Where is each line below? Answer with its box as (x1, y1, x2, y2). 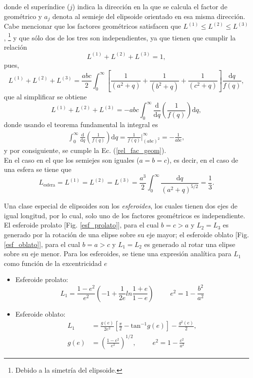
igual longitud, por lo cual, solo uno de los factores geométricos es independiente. (4, 210, 245, 220)
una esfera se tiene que (4, 164, 72, 174)
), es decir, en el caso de (167, 154, 238, 165)
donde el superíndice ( (4, 1, 70, 11)
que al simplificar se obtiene (4, 92, 87, 102)
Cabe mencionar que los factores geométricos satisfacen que (4, 21, 181, 31)
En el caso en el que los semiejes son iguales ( (4, 154, 140, 165)
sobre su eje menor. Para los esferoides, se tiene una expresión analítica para (4, 248, 232, 259)
